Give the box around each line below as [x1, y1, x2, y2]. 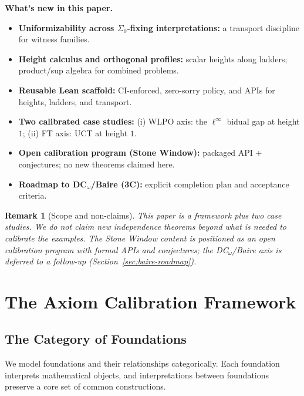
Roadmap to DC [18, 177, 87, 190]
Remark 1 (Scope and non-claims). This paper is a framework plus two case [5, 209, 282, 221]
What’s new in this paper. [5, 2, 113, 14]
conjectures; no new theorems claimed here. [18, 157, 175, 170]
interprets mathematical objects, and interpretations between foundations [5, 368, 269, 381]
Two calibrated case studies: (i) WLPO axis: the [18, 115, 207, 127]
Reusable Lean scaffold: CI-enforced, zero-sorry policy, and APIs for [18, 83, 275, 96]
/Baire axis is [232, 243, 282, 256]
